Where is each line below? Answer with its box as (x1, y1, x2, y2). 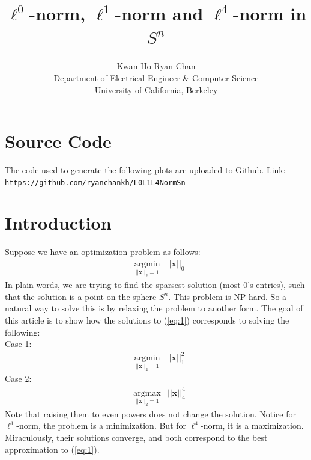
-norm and (115, 1, 204, 26)
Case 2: (5, 372, 32, 385)
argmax (133, 388, 161, 397)
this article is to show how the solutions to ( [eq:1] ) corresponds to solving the (5, 313, 289, 326)
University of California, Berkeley (94, 83, 218, 96)
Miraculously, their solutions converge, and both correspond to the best (5, 431, 268, 443)
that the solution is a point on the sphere (5, 290, 157, 302)
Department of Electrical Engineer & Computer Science (53, 71, 259, 84)
